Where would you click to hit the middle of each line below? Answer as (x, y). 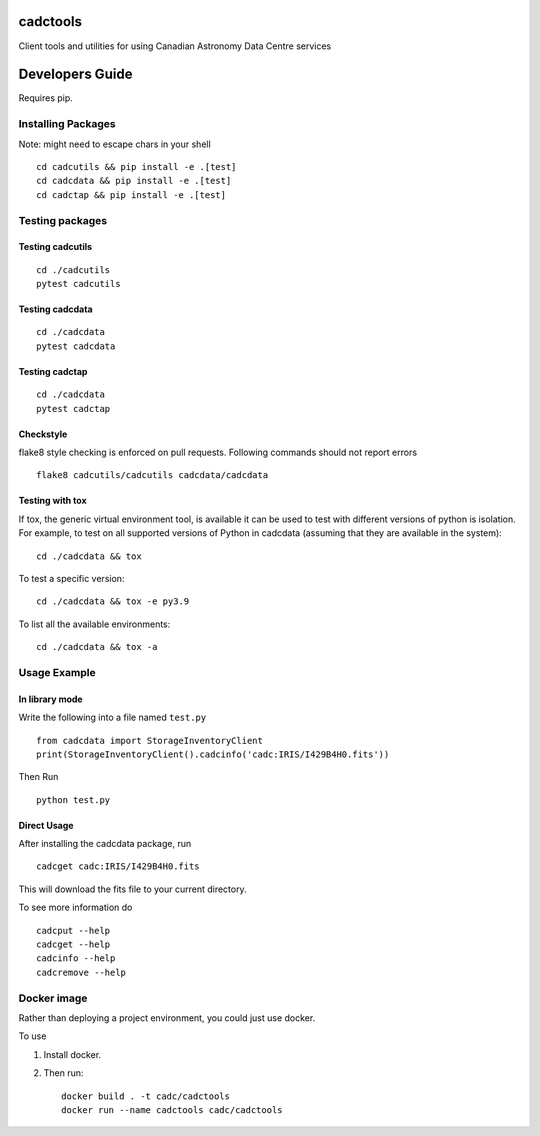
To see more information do (75, 907)
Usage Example (57, 672)
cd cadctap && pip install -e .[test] (131, 194)
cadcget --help (73, 944)
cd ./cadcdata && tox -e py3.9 (113, 601)
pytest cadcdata (76, 346)
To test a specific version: (71, 578)
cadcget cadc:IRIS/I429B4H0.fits (118, 866)
